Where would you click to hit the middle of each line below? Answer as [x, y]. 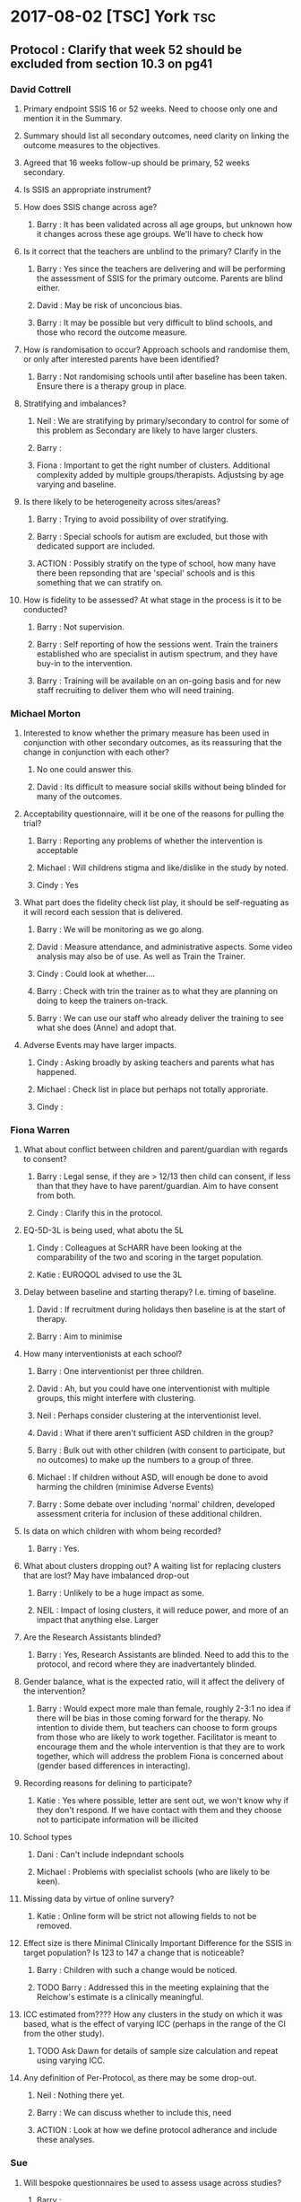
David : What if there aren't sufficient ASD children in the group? [155, 1433]
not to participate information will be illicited [117, 1819]
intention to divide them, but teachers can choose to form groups [157, 1728]
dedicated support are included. [96, 546]
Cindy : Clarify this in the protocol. [99, 1213]
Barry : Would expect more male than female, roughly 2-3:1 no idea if [163, 1709]
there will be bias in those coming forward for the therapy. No [150, 1718]
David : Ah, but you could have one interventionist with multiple [153, 1388]
